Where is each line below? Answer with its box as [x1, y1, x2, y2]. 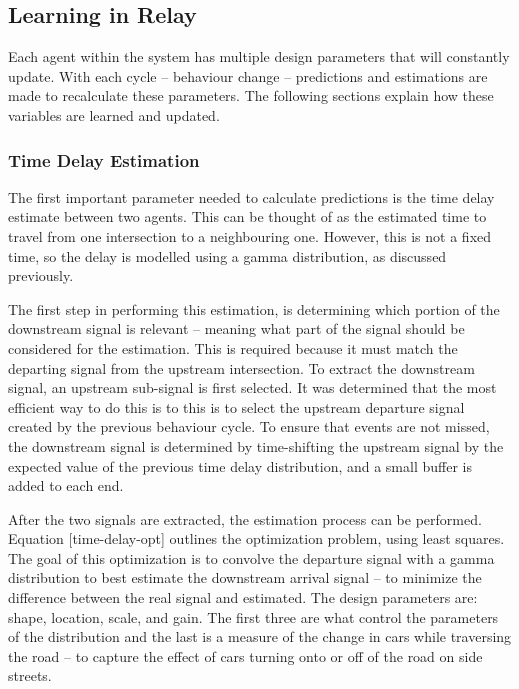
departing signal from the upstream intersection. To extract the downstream [8, 357, 475, 378]
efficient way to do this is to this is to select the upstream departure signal [8, 396, 465, 417]
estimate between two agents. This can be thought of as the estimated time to [8, 206, 487, 227]
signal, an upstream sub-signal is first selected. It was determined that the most [8, 377, 497, 398]
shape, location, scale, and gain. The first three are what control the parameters [8, 606, 499, 627]
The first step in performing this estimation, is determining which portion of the [8, 298, 500, 319]
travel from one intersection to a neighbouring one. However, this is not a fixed [8, 225, 492, 246]
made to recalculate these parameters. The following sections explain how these [8, 85, 494, 106]
